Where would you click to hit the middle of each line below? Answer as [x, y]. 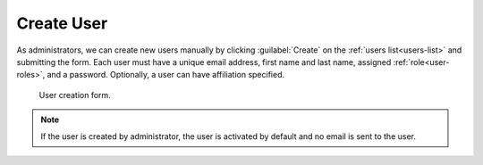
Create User [62, 23]
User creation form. [75, 95]
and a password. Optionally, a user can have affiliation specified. [166, 75]
